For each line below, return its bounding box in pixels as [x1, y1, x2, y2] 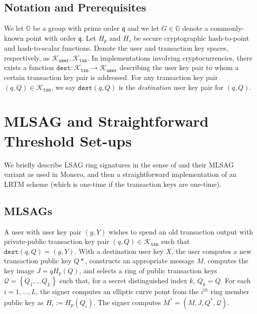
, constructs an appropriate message [85, 255, 195, 266]
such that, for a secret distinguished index [59, 275, 187, 286]
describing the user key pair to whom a [119, 62, 239, 73]
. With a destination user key [74, 245, 164, 256]
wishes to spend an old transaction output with [108, 226, 253, 236]
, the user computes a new [171, 245, 252, 256]
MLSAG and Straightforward [4, 111, 209, 131]
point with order [26, 32, 76, 43]
